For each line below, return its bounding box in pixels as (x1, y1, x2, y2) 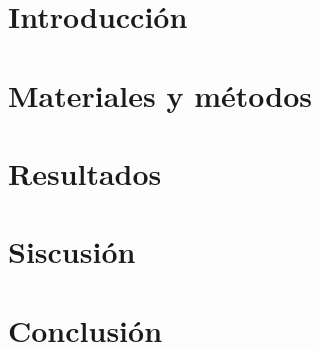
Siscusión (8, 231, 136, 272)
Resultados (8, 152, 162, 193)
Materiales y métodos (8, 74, 312, 115)
